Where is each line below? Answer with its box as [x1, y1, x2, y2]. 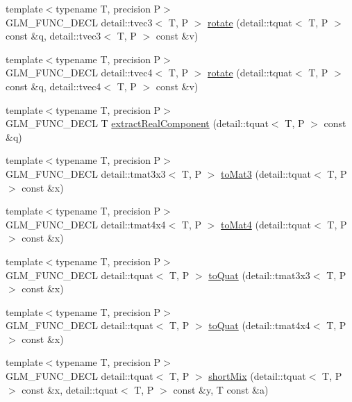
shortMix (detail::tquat [208, 369, 306, 383]
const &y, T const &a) [173, 382, 269, 396]
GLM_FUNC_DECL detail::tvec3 [6, 15, 153, 29]
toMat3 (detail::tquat [221, 166, 311, 181]
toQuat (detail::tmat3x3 [208, 267, 310, 282]
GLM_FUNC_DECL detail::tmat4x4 [6, 217, 166, 231]
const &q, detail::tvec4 [6, 78, 101, 93]
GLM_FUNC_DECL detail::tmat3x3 [6, 166, 166, 181]
